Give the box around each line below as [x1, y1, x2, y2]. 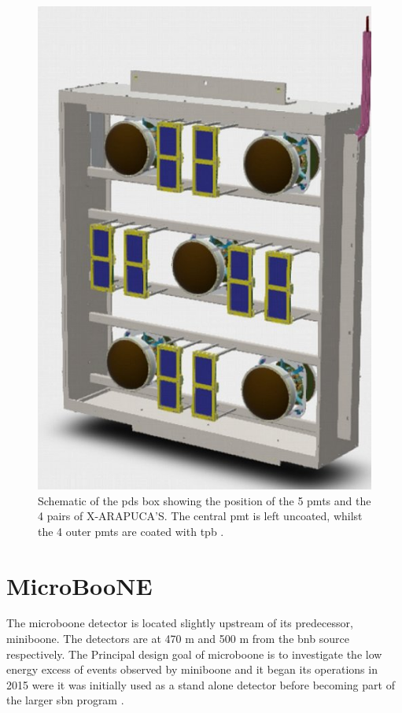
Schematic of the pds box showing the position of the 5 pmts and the [38, 492, 371, 508]
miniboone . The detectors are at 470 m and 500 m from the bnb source [6, 630, 349, 647]
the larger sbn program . [6, 692, 124, 708]
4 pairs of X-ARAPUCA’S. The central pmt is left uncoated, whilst [38, 508, 363, 524]
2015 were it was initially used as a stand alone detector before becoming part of [6, 676, 395, 693]
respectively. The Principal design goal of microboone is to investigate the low [6, 645, 382, 662]
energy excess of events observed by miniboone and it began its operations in [6, 661, 378, 678]
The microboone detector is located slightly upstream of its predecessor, [6, 615, 353, 631]
